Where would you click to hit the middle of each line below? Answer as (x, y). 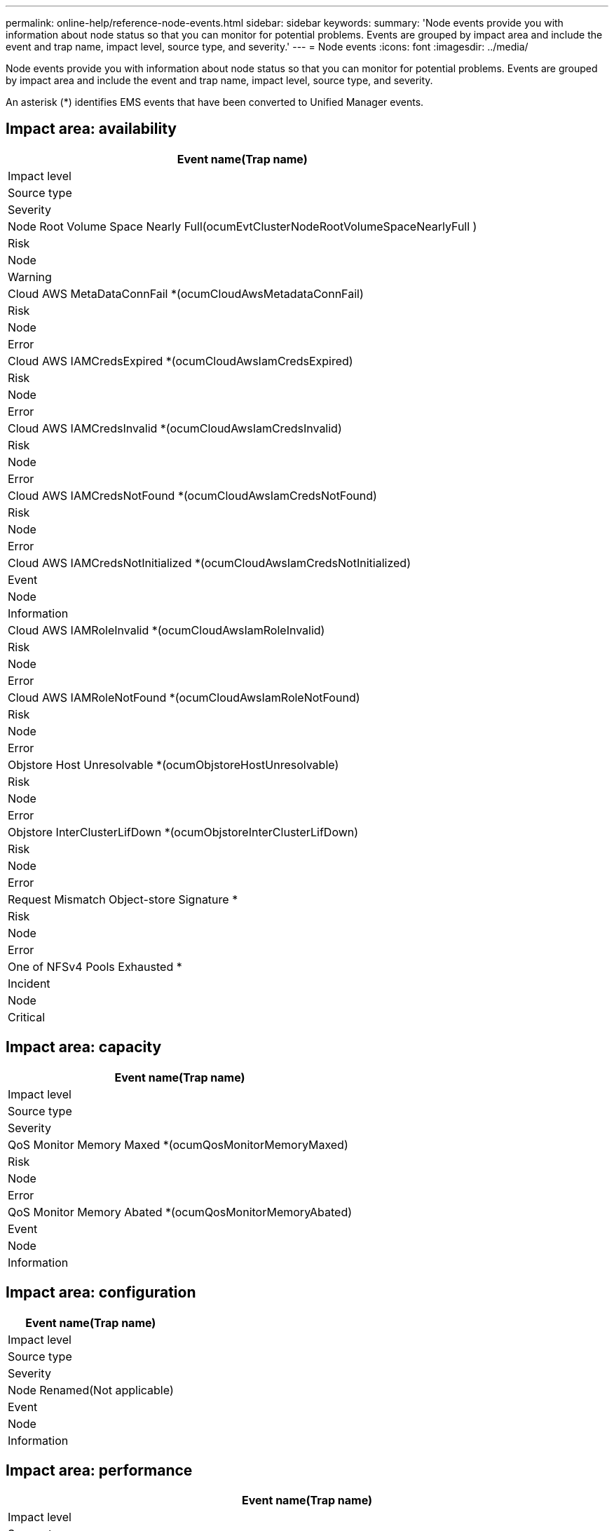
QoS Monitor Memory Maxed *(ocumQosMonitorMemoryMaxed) (178, 1144)
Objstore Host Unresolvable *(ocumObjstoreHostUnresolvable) (173, 764)
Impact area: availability (91, 129)
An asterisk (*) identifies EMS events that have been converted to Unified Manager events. (215, 102)
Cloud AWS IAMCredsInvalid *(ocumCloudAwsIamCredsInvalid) (175, 428)
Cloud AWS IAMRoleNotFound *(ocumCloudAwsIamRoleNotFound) (184, 697)
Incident (29, 983)
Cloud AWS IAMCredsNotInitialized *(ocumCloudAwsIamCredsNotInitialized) (209, 563)
